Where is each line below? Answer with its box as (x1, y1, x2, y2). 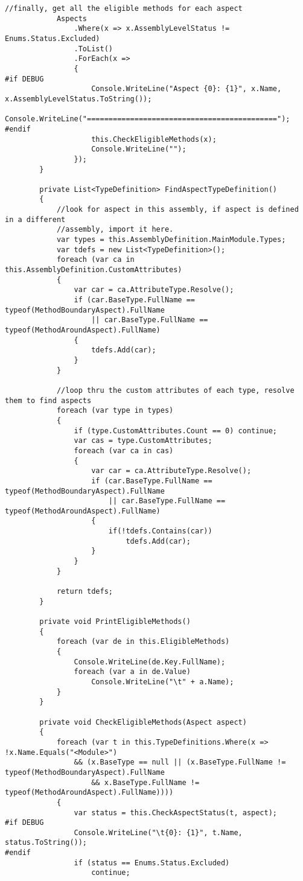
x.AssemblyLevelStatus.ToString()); (5, 94, 152, 103)
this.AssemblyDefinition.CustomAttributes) (5, 266, 182, 275)
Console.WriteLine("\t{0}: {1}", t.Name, (74, 828, 243, 837)
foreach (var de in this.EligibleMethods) (56, 637, 230, 646)
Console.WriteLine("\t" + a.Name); (91, 677, 234, 686)
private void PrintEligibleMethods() (39, 617, 191, 626)
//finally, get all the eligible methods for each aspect (5, 4, 243, 13)
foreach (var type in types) (56, 406, 174, 415)
